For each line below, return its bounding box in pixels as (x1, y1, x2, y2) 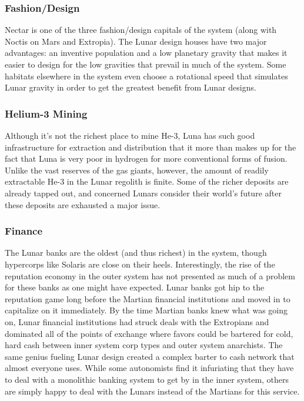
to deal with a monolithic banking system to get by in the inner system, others (5, 373, 289, 385)
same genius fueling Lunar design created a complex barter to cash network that (5, 350, 295, 362)
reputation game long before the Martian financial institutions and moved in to (5, 292, 290, 305)
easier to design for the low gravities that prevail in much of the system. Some (5, 58, 286, 70)
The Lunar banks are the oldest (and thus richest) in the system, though (5, 246, 267, 259)
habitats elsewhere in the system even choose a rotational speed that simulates (5, 69, 288, 82)
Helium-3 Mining (5, 106, 88, 121)
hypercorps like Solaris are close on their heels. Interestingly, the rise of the (5, 258, 275, 270)
